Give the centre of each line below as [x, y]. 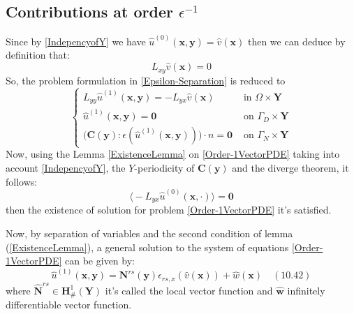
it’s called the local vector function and [189, 290]
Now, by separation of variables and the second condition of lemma [149, 233]
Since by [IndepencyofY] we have [76, 41]
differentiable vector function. [69, 304]
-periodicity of [164, 168]
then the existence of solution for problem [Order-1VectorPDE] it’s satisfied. [169, 210]
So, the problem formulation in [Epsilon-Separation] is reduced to [146, 80]
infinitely [306, 290]
